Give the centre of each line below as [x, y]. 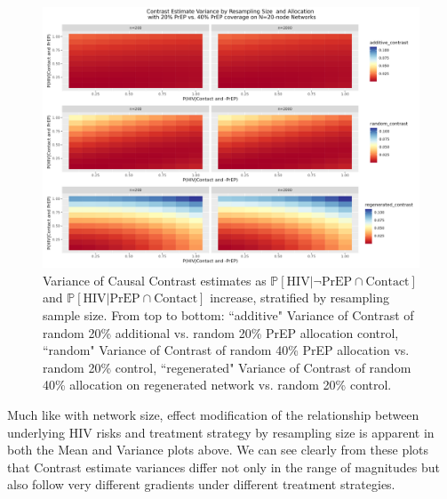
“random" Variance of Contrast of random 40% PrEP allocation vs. [226, 350]
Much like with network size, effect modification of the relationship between [213, 414]
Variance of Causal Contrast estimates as [155, 280]
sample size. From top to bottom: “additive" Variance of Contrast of [228, 314]
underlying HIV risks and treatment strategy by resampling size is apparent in [221, 432]
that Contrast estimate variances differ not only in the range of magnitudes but [223, 467]
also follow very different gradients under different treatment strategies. [201, 484]
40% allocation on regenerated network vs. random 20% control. [217, 385]
